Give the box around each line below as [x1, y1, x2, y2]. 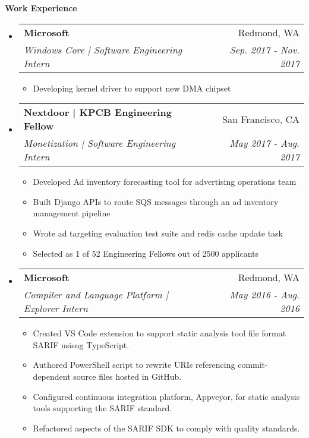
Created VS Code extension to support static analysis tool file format [33, 327, 286, 339]
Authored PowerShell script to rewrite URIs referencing [33, 358, 235, 371]
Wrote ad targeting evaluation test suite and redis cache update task [33, 226, 283, 239]
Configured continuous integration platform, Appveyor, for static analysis [33, 390, 300, 402]
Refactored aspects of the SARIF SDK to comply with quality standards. [33, 421, 300, 434]
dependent [33, 370, 71, 382]
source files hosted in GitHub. [73, 370, 182, 382]
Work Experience [5, 2, 77, 14]
